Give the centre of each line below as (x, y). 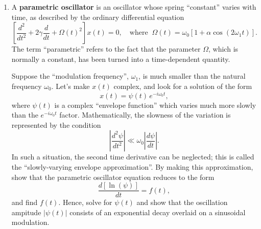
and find (25, 202)
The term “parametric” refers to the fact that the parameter (106, 49)
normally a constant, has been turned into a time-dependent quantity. (121, 59)
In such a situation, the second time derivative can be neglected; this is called (133, 157)
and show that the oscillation (182, 202)
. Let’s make (70, 86)
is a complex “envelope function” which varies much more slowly (155, 105)
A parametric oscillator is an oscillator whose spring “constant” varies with (134, 7)
